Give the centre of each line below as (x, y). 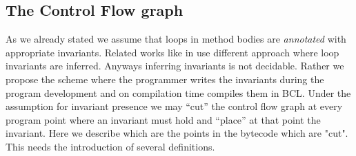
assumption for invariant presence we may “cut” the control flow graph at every (174, 106)
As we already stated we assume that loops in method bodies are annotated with (176, 39)
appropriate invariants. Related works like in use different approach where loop (172, 52)
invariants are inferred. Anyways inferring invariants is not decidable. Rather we (175, 66)
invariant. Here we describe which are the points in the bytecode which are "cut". (177, 133)
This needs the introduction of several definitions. (110, 146)
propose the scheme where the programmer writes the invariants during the (165, 79)
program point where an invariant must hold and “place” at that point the (163, 119)
